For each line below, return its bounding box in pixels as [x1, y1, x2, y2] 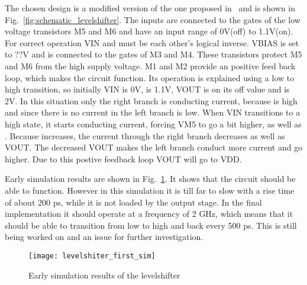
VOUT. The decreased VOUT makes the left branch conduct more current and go [5, 141, 303, 153]
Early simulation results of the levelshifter [28, 268, 180, 281]
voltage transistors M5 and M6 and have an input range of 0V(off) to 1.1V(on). [5, 25, 293, 37]
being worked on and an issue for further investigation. [5, 230, 203, 243]
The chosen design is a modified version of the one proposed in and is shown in [5, 2, 296, 14]
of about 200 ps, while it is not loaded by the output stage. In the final [5, 196, 262, 208]
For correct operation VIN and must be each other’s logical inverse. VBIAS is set [5, 36, 299, 49]
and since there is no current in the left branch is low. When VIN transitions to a [5, 106, 300, 119]
